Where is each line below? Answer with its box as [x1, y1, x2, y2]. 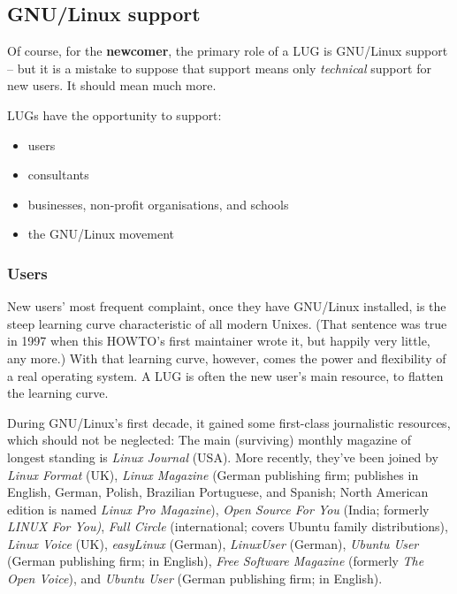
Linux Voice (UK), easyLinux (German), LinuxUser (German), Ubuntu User [7, 534, 419, 552]
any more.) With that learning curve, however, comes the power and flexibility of [7, 348, 446, 367]
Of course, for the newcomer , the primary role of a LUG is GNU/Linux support [7, 42, 448, 60]
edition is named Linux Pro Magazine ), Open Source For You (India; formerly [7, 499, 430, 518]
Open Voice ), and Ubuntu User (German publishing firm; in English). [7, 569, 383, 588]
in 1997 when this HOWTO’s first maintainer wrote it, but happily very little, [7, 331, 430, 350]
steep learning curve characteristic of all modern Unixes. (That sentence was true [7, 314, 447, 332]
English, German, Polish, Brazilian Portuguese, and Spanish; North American [7, 483, 429, 501]
